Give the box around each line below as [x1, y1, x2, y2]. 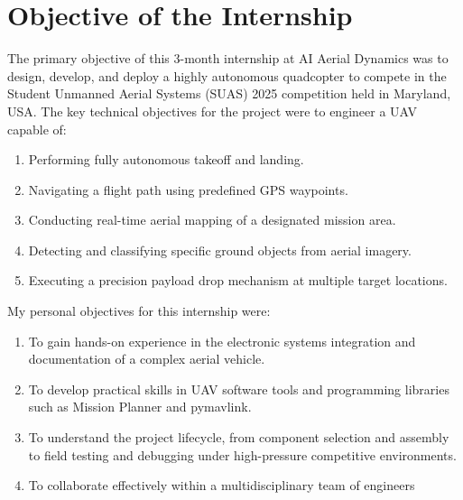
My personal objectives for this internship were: [7, 301, 271, 320]
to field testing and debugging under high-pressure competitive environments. [28, 445, 457, 464]
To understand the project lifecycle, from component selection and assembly [28, 428, 449, 447]
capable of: [7, 119, 67, 138]
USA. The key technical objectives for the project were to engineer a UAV [7, 101, 418, 120]
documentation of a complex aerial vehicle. [28, 349, 265, 368]
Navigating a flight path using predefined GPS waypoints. [28, 180, 348, 199]
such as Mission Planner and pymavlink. [28, 397, 252, 416]
